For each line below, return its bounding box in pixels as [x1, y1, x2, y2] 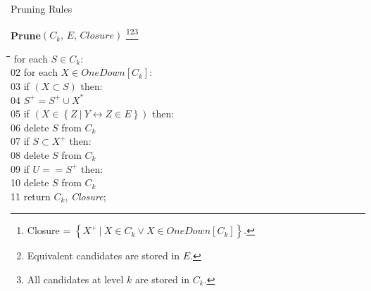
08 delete [11, 148, 49, 162]
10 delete [11, 175, 49, 190]
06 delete [11, 119, 49, 134]
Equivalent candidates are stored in [27, 248, 180, 263]
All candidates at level [27, 271, 124, 286]
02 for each [11, 65, 58, 79]
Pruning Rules [11, 1, 73, 15]
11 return [11, 188, 51, 203]
